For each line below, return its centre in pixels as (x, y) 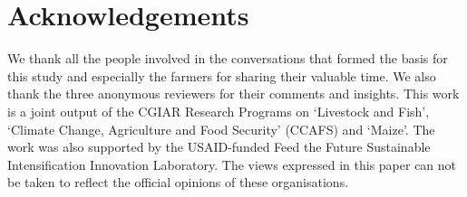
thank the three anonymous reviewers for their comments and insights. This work (233, 94)
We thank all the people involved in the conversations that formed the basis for (228, 58)
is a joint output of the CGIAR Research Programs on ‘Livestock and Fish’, (219, 111)
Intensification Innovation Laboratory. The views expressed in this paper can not (232, 164)
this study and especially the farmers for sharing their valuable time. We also (222, 75)
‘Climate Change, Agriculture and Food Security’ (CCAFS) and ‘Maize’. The (221, 129)
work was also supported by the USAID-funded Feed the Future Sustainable (219, 147)
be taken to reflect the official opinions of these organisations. (178, 182)
